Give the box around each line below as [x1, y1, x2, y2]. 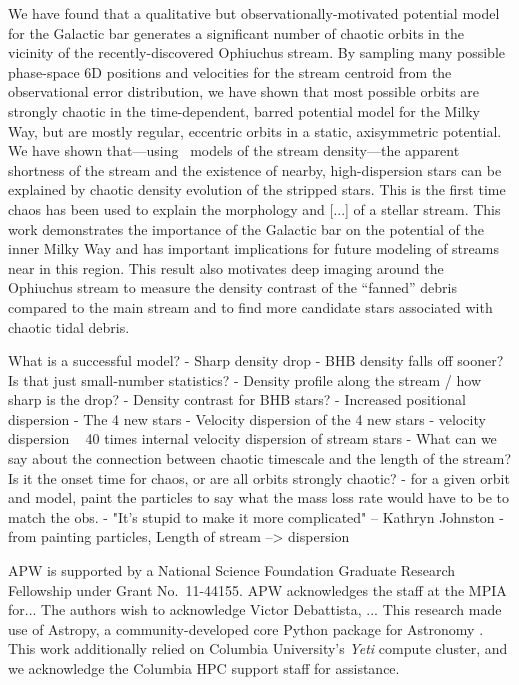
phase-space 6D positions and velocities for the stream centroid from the [8, 61, 452, 82]
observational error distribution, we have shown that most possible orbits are [8, 81, 479, 102]
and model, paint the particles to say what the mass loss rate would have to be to [8, 487, 509, 508]
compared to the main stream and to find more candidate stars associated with [8, 296, 493, 317]
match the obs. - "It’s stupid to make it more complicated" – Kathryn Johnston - [8, 506, 504, 527]
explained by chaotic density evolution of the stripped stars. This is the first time [8, 179, 506, 200]
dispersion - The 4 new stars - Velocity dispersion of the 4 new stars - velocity [8, 408, 486, 429]
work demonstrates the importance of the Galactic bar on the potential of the [8, 218, 485, 239]
